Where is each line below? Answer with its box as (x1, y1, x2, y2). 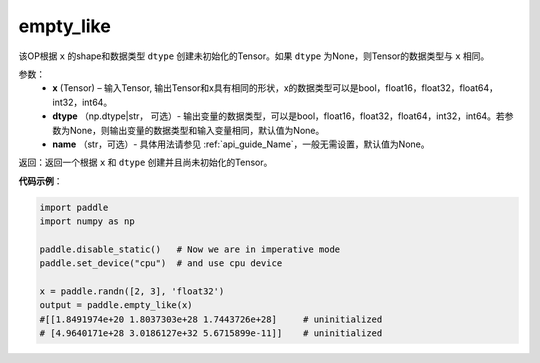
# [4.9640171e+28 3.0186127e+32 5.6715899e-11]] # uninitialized (39, 328, 383, 339)
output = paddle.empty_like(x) (39, 300, 194, 311)
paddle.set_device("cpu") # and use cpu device (39, 258, 283, 269)
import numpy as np (39, 216, 135, 227)
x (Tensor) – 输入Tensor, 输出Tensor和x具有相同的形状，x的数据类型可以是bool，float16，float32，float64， (52, 82, 499, 94)
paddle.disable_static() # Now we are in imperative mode (39, 243, 341, 255)
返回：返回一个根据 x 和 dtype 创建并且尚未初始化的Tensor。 (18, 156, 273, 169)
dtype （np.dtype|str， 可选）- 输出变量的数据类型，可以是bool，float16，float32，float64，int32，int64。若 (52, 110, 505, 122)
